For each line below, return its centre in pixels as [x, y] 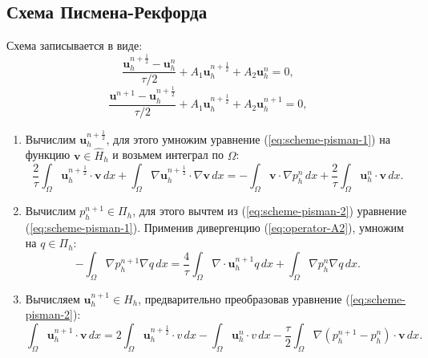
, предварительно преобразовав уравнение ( [244, 298]
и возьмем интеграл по [168, 155]
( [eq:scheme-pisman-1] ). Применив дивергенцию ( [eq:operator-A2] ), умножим [214, 227]
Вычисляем [52, 298]
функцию [48, 155]
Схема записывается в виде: [75, 45]
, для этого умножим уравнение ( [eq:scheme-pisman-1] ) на [248, 138]
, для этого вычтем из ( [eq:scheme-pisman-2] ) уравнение [270, 211]
